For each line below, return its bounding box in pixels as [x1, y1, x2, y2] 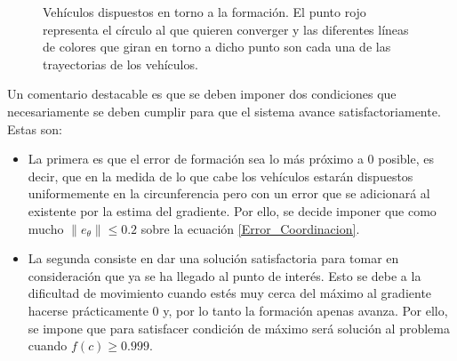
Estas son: [7, 119, 62, 138]
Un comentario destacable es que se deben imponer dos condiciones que [7, 84, 397, 103]
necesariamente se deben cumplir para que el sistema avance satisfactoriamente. [7, 101, 441, 120]
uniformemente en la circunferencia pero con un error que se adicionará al [28, 184, 430, 203]
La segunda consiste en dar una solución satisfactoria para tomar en [28, 249, 399, 268]
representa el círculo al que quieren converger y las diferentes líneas [43, 20, 409, 38]
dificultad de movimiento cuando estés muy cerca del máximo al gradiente [28, 284, 432, 302]
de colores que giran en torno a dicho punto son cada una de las [43, 37, 391, 56]
